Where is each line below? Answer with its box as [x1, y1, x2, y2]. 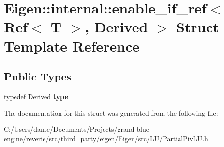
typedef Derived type [4, 91, 68, 101]
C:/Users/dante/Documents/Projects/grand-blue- [4, 124, 151, 134]
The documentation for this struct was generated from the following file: [4, 107, 218, 118]
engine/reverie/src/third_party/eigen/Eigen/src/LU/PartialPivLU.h [4, 133, 208, 143]
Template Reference [4, 36, 140, 55]
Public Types [4, 69, 72, 84]
